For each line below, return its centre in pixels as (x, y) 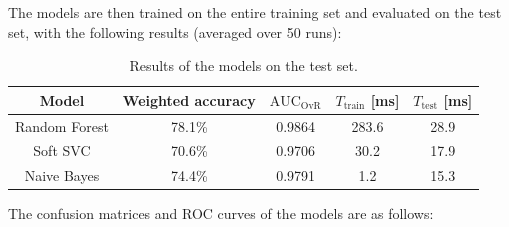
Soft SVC (62, 150)
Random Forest (62, 125)
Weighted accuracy (189, 99)
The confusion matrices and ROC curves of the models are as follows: (221, 213)
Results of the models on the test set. (243, 65)
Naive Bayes (62, 175)
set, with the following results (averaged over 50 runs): (175, 31)
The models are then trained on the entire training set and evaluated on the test (255, 12)
